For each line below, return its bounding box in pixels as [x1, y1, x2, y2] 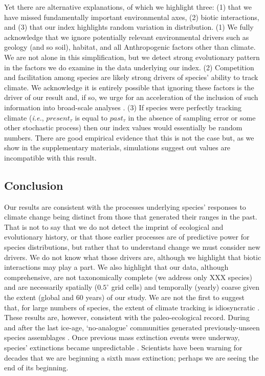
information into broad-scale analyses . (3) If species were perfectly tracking [4, 102, 242, 112]
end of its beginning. [4, 362, 69, 373]
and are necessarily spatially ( [4, 282, 98, 292]
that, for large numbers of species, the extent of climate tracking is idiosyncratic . [4, 302, 260, 312]
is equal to [75, 112, 108, 123]
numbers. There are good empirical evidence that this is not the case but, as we [4, 132, 254, 143]
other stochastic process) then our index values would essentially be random [4, 122, 242, 133]
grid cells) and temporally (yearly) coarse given [111, 282, 259, 292]
